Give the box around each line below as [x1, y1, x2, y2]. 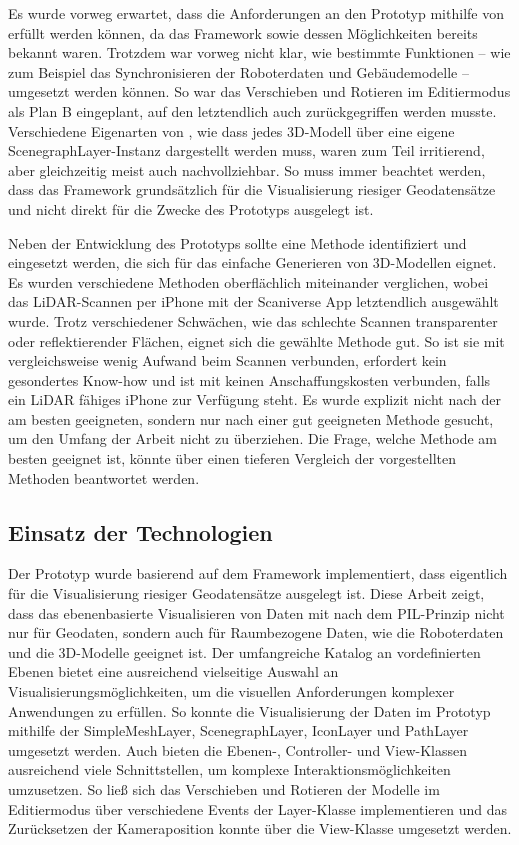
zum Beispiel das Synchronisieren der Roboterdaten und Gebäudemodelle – [8, 61, 469, 82]
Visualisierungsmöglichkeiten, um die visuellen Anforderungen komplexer [8, 681, 455, 702]
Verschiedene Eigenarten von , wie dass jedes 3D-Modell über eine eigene [8, 120, 455, 141]
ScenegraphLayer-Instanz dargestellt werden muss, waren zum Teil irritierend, [8, 140, 485, 161]
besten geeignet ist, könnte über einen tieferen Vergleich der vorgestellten [8, 448, 457, 469]
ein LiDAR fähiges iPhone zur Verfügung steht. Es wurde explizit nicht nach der [8, 389, 501, 410]
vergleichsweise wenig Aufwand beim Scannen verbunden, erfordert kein [8, 350, 447, 371]
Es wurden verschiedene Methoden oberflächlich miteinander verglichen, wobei [8, 271, 489, 292]
